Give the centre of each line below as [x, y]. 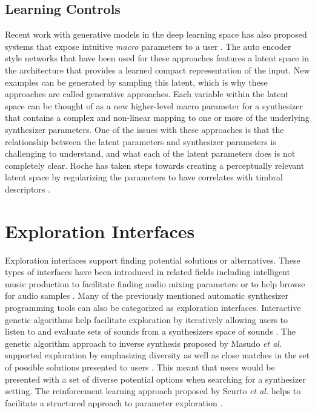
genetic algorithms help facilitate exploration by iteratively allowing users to [147, 319]
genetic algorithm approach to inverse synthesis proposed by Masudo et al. [144, 343]
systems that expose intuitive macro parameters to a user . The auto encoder [148, 46]
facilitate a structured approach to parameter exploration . [114, 402]
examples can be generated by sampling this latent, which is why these [136, 82]
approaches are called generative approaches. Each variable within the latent [147, 94]
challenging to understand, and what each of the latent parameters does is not [150, 153]
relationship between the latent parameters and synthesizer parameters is [141, 141]
